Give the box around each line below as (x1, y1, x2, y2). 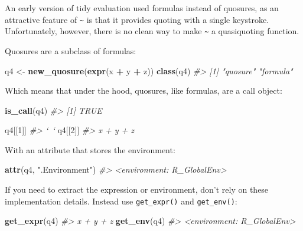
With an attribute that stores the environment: (5, 143, 175, 156)
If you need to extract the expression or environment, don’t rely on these (5, 183, 269, 196)
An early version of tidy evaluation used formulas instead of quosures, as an (5, 2, 279, 14)
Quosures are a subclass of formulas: (5, 44, 136, 57)
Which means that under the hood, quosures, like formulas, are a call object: (5, 84, 282, 97)
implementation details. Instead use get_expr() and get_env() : (5, 194, 237, 207)
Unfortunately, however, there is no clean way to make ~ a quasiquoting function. (5, 25, 299, 37)
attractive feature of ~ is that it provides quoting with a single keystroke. (5, 13, 269, 25)
